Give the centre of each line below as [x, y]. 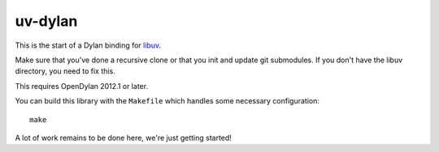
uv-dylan [46, 21]
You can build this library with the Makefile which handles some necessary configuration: [167, 101]
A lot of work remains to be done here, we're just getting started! [123, 137]
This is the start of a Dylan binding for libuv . [88, 45]
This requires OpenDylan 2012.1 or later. [82, 86]
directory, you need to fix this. [65, 71]
